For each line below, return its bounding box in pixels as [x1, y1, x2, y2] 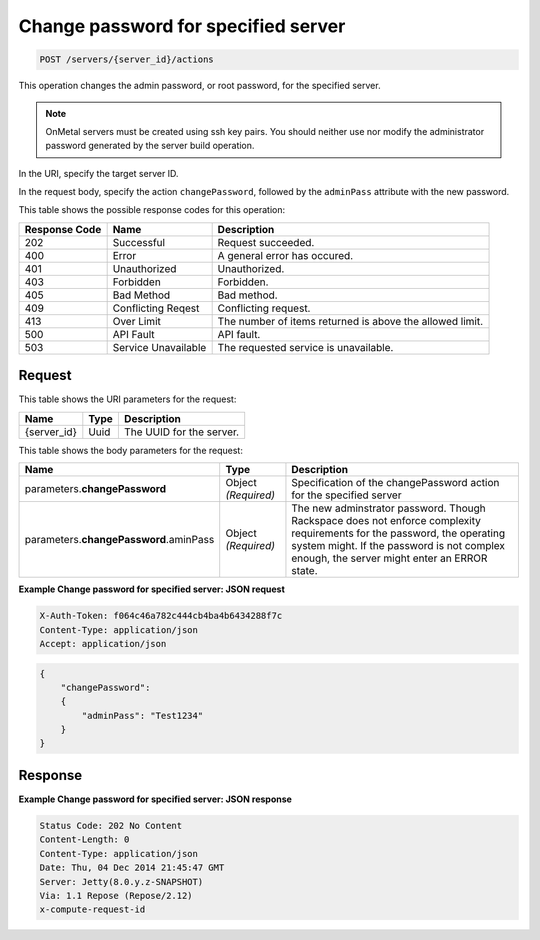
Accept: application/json [39, 638, 167, 649]
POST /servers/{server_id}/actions [39, 54, 214, 65]
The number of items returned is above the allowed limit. [217, 314, 484, 328]
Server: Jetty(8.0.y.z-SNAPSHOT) [39, 876, 204, 887]
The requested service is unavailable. [217, 340, 394, 354]
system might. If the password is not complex [291, 539, 505, 553]
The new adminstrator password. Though [291, 501, 486, 515]
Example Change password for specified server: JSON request [18, 583, 285, 595]
